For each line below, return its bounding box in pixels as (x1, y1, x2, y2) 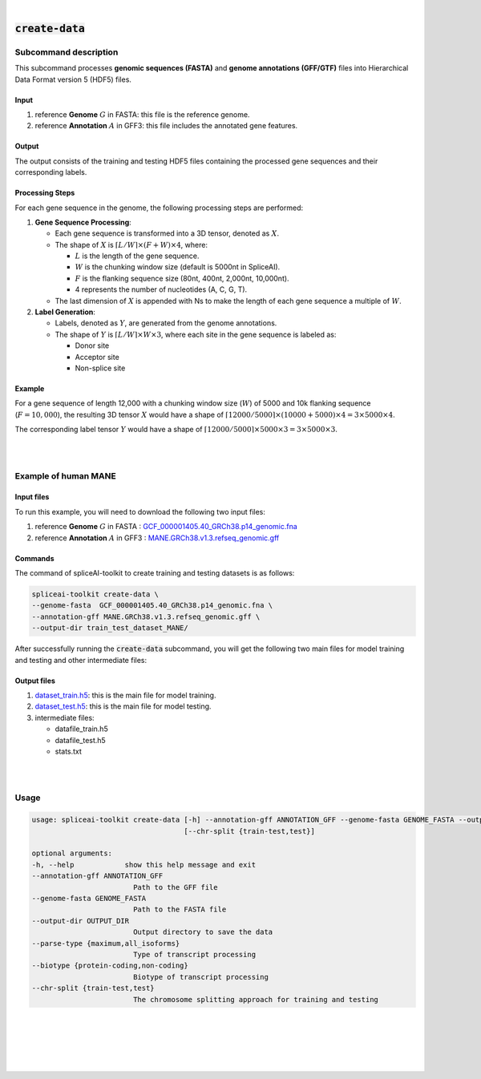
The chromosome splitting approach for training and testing (132, 995, 378, 1004)
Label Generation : (34, 307, 96, 317)
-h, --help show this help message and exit (31, 860, 257, 869)
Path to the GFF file (132, 883, 218, 891)
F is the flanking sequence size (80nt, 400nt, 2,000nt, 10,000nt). (75, 273, 289, 283)
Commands (14, 553, 55, 563)
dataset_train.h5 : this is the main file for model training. (34, 690, 216, 700)
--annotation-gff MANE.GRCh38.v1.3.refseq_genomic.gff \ (31, 612, 261, 621)
